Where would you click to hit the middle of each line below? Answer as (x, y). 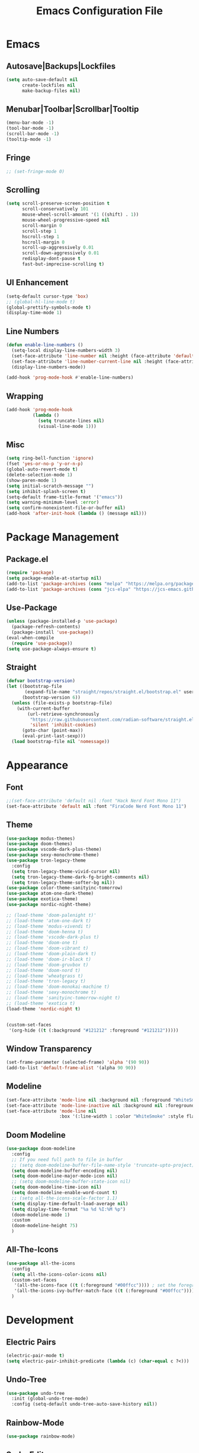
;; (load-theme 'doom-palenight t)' (51, 915)
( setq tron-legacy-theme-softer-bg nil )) (63, 882)
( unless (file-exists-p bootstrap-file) (62, 703)
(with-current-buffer (43, 708)
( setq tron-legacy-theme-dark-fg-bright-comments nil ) (81, 877)
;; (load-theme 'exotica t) (41, 1003)
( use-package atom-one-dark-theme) (50, 894)
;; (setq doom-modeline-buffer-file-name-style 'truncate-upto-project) (103, 1165)
